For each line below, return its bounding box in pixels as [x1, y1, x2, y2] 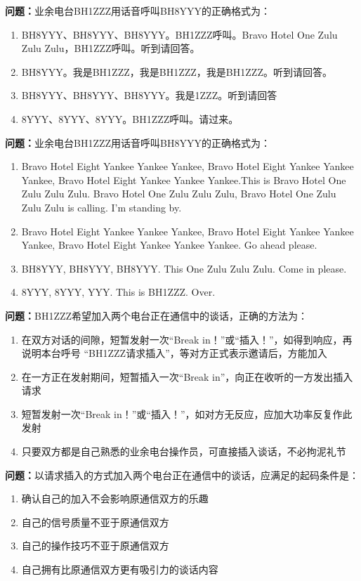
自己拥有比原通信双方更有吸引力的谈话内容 [21, 562, 218, 577]
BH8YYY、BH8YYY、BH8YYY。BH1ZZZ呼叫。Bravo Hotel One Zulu [21, 27, 338, 41]
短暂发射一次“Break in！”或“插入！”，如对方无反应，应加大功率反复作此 [21, 406, 353, 421]
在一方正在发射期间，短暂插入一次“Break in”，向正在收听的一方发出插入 [21, 369, 353, 384]
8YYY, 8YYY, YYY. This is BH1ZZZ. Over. [21, 285, 216, 299]
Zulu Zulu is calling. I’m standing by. [21, 200, 182, 214]
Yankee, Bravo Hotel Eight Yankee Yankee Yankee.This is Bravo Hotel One [21, 172, 346, 187]
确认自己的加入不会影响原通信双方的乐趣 [21, 491, 209, 506]
